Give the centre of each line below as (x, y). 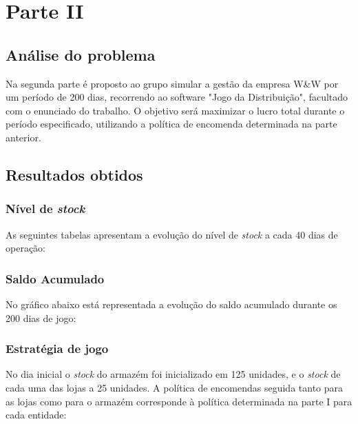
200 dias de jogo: (41, 317)
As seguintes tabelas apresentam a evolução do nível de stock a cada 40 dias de (172, 234)
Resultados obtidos (74, 174)
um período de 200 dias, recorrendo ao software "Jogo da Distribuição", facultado (177, 97)
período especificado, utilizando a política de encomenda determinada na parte (171, 124)
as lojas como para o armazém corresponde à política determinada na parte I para (179, 401)
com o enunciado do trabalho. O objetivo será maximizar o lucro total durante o (175, 110)
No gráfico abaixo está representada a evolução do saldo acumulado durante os (171, 304)
